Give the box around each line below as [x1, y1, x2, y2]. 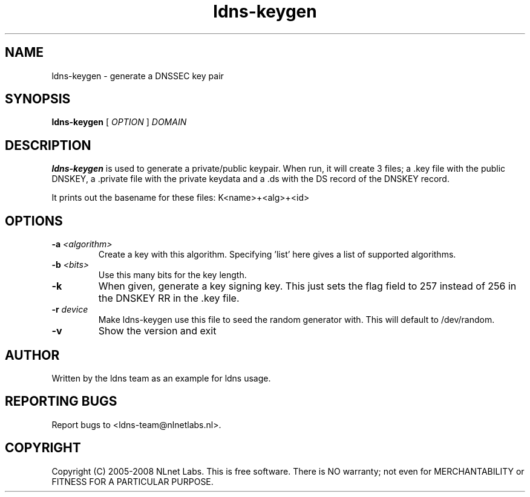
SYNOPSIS [5, 91, 71, 107]
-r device [51, 304, 88, 315]
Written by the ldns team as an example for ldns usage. [51, 372, 271, 383]
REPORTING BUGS [5, 394, 117, 409]
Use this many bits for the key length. [98, 270, 247, 281]
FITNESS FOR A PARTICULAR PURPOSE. [51, 476, 214, 487]
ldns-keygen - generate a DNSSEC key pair [51, 70, 224, 81]
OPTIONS [5, 213, 63, 229]
